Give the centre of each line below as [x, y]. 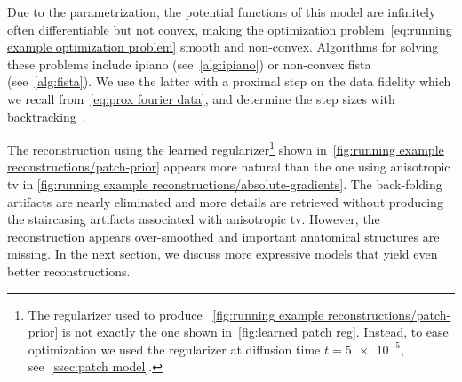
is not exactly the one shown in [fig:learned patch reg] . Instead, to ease [255, 332]
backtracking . [47, 116]
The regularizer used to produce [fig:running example [176, 314]
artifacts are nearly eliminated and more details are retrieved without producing [225, 201]
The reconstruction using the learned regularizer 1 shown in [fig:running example [226, 148]
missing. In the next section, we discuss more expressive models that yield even [223, 254]
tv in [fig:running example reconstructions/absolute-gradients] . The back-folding [225, 184]
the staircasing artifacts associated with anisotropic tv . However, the [194, 219]
